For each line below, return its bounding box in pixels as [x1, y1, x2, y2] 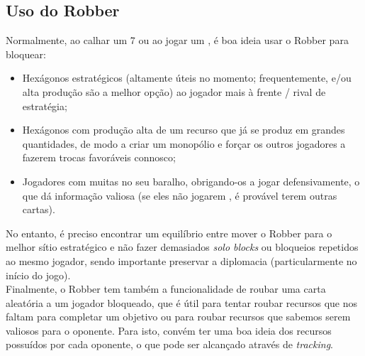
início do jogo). [6, 267, 71, 282]
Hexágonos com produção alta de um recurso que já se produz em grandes [22, 122, 345, 137]
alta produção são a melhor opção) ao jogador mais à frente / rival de [22, 84, 326, 99]
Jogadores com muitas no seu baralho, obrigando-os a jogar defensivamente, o [22, 173, 360, 188]
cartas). [22, 202, 55, 217]
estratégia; [22, 98, 67, 113]
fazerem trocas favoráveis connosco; [22, 150, 176, 165]
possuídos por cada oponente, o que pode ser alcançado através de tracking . [6, 337, 333, 352]
